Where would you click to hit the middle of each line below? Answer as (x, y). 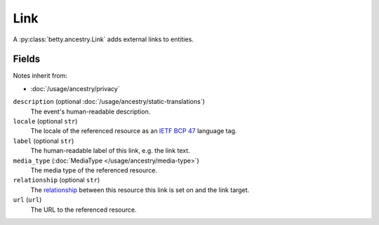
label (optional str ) (44, 141)
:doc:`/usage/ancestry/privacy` (75, 88)
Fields (27, 59)
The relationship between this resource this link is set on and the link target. (140, 190)
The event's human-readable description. (91, 111)
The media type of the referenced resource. (94, 170)
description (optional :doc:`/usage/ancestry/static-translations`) (109, 102)
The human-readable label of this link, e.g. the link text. (110, 151)
